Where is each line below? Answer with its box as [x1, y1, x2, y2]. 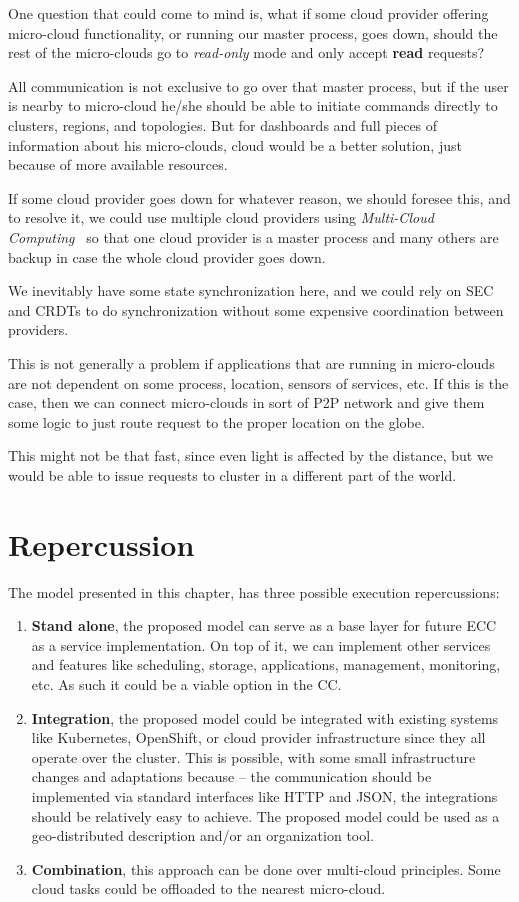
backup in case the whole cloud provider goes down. [8, 246, 326, 267]
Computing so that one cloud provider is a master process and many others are [8, 226, 499, 247]
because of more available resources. [8, 154, 228, 175]
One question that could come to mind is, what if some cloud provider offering [8, 3, 489, 23]
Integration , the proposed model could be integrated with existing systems [31, 707, 499, 728]
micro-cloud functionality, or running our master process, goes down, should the [8, 22, 498, 43]
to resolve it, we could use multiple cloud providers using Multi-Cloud [8, 207, 434, 228]
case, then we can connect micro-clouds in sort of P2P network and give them [8, 392, 485, 413]
